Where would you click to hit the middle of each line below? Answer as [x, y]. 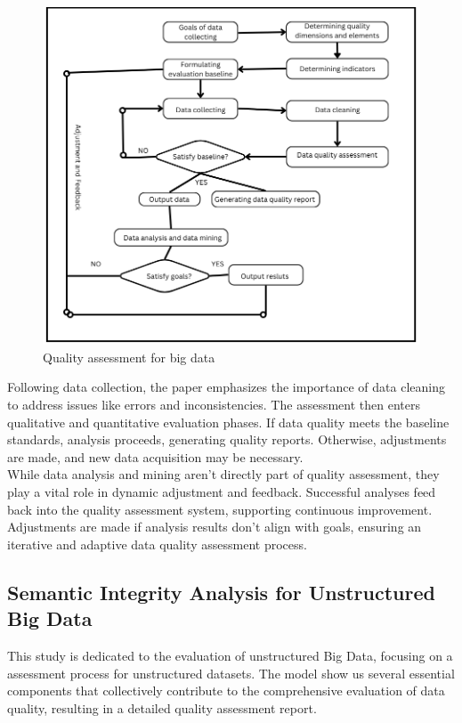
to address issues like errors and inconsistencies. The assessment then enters [214, 405]
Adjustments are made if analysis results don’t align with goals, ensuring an [215, 527]
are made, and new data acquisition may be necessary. [155, 456]
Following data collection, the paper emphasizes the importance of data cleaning [226, 387]
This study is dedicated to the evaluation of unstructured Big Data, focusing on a [230, 655]
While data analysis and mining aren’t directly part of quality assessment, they [223, 474]
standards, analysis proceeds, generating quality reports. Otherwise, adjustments [227, 439]
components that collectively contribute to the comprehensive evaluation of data [226, 691]
